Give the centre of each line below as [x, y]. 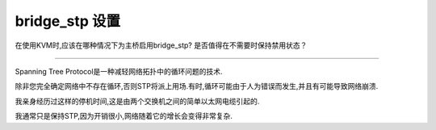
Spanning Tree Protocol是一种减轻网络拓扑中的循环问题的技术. [119, 71]
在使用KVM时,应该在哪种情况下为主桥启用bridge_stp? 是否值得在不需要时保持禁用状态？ [161, 45]
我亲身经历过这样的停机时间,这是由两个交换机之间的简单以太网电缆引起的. [137, 101]
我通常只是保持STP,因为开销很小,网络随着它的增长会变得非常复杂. [124, 116]
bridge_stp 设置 [68, 21]
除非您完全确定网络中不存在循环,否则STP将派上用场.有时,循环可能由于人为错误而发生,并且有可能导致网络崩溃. [197, 86]
